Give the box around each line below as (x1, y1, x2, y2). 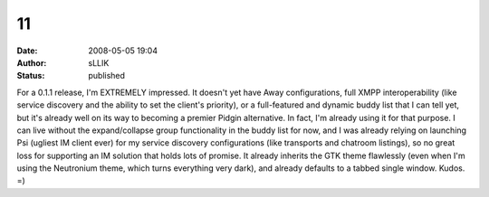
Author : (16, 57, 47, 68)
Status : (16, 70, 45, 81)
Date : (16, 45, 38, 56)
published (88, 70, 126, 81)
